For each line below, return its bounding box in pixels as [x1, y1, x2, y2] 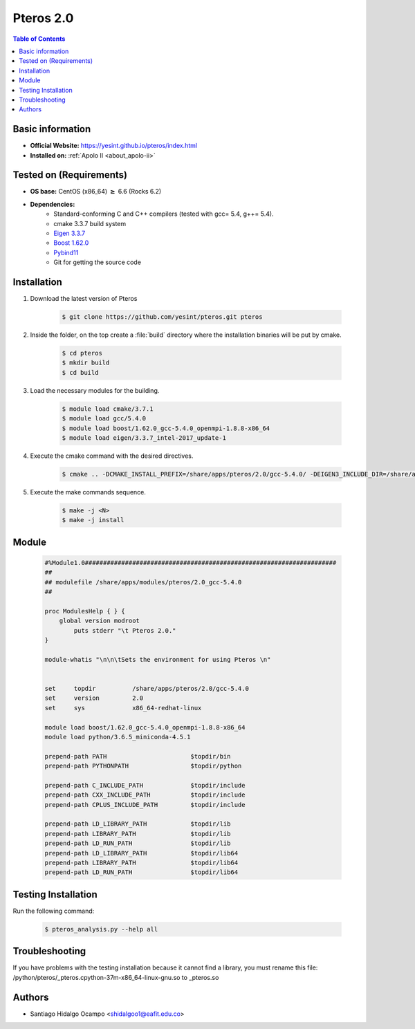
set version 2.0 [44, 694, 144, 702]
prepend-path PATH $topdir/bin [44, 752, 231, 760]
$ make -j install [62, 516, 124, 524]
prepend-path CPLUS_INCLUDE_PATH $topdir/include [44, 801, 246, 808]
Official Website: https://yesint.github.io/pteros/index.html [30, 142, 197, 150]
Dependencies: [30, 200, 75, 208]
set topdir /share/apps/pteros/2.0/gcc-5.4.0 [44, 685, 249, 692]
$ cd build [62, 369, 99, 376]
